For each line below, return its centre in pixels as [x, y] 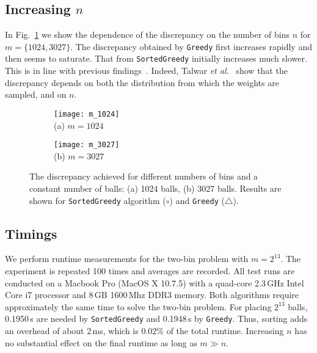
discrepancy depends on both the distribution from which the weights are [142, 82]
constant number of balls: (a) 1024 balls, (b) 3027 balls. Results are [155, 188]
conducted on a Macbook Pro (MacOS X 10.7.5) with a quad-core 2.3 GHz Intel [155, 282]
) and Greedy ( [197, 200]
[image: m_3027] [87, 145]
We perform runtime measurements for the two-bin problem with [127, 259]
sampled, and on [36, 94]
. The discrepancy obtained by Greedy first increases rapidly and [191, 46]
